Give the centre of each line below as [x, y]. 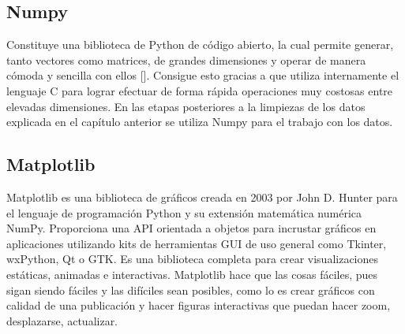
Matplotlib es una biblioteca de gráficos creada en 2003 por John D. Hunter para [202, 197]
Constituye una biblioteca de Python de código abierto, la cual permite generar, [200, 45]
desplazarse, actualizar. [62, 320]
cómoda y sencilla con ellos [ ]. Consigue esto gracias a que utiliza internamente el [203, 75]
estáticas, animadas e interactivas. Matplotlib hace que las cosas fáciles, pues [192, 274]
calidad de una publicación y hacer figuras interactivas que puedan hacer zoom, [199, 305]
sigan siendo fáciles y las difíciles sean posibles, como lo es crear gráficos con [191, 289]
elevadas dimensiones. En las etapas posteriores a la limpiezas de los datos [186, 106]
